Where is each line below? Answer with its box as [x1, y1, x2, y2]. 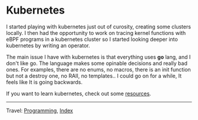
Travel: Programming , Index [6, 107, 74, 114]
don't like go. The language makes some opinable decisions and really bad [6, 60, 187, 67]
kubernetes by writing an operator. [6, 42, 90, 49]
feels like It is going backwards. [6, 78, 83, 86]
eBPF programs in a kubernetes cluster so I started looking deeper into [6, 35, 178, 43]
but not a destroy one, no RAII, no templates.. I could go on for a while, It [6, 72, 182, 79]
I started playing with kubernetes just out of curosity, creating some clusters [6, 23, 192, 30]
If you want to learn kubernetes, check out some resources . [6, 90, 151, 97]
